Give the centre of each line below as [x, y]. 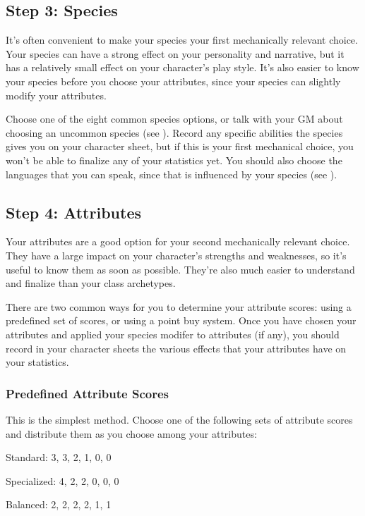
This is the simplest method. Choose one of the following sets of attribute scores [179, 419]
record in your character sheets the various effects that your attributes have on [176, 348]
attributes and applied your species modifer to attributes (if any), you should [173, 334]
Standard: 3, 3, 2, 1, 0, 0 [59, 457]
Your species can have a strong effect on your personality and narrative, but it [175, 53]
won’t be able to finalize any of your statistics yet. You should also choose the [174, 160]
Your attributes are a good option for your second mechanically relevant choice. [178, 241]
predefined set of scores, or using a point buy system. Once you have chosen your [181, 320]
